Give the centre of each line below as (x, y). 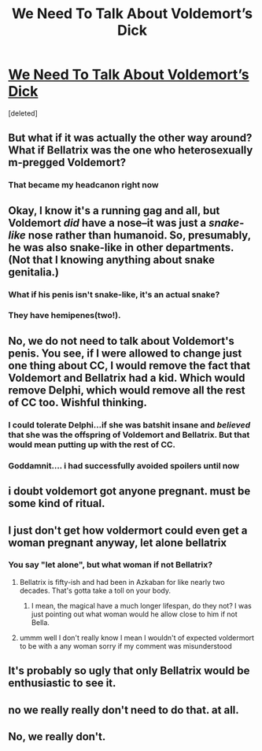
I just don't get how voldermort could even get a (128, 530)
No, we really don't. (57, 736)
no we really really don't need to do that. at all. (124, 710)
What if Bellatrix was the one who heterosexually (131, 150)
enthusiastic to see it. (62, 683)
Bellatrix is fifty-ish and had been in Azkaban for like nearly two (122, 582)
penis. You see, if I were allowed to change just (125, 353)
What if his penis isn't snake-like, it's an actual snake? (114, 294)
